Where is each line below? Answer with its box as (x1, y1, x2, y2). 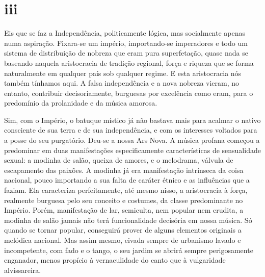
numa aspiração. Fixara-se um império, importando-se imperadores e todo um (4, 37, 248, 48)
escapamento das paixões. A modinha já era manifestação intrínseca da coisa (4, 164, 244, 175)
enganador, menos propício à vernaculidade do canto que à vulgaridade (4, 255, 226, 265)
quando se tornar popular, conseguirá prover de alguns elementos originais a (4, 224, 242, 235)
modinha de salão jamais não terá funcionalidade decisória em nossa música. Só (4, 214, 252, 225)
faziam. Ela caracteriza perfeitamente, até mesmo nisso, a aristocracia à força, (4, 185, 248, 195)
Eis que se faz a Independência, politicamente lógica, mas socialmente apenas (4, 28, 246, 38)
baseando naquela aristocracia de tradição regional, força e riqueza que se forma (4, 57, 254, 68)
